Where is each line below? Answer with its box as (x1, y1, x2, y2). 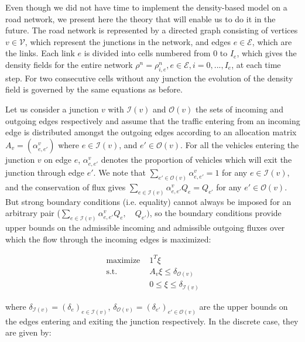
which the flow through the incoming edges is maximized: (5, 232, 211, 245)
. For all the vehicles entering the (180, 138, 299, 151)
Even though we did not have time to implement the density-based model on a (5, 1, 287, 13)
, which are (252, 35, 292, 47)
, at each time (231, 58, 281, 70)
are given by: (5, 326, 52, 338)
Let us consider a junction (5, 102, 99, 115)
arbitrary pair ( (5, 207, 60, 219)
